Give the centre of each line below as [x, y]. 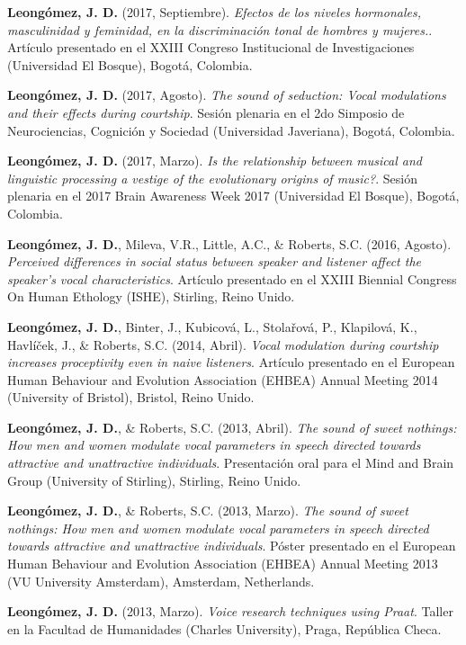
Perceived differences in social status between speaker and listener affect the [214, 261]
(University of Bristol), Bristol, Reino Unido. [131, 397]
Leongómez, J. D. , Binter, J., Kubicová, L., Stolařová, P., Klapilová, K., [212, 326]
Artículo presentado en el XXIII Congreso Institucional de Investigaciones [211, 47]
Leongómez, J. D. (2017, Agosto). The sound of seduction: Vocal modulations [227, 95]
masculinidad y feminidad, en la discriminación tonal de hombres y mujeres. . [220, 29]
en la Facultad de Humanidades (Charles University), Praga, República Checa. [224, 628]
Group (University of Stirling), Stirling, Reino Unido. [154, 480]
